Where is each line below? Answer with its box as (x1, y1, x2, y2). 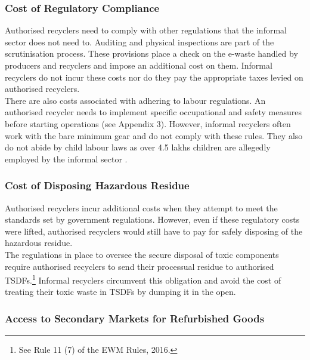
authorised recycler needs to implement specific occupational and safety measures (5, 106, 302, 118)
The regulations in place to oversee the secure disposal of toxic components (5, 248, 279, 260)
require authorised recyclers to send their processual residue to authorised (5, 260, 274, 272)
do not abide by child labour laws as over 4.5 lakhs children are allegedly (5, 141, 271, 153)
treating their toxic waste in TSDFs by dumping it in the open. (5, 285, 236, 298)
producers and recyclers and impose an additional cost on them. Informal (5, 59, 272, 71)
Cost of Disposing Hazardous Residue (5, 178, 190, 193)
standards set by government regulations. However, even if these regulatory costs (5, 213, 300, 226)
